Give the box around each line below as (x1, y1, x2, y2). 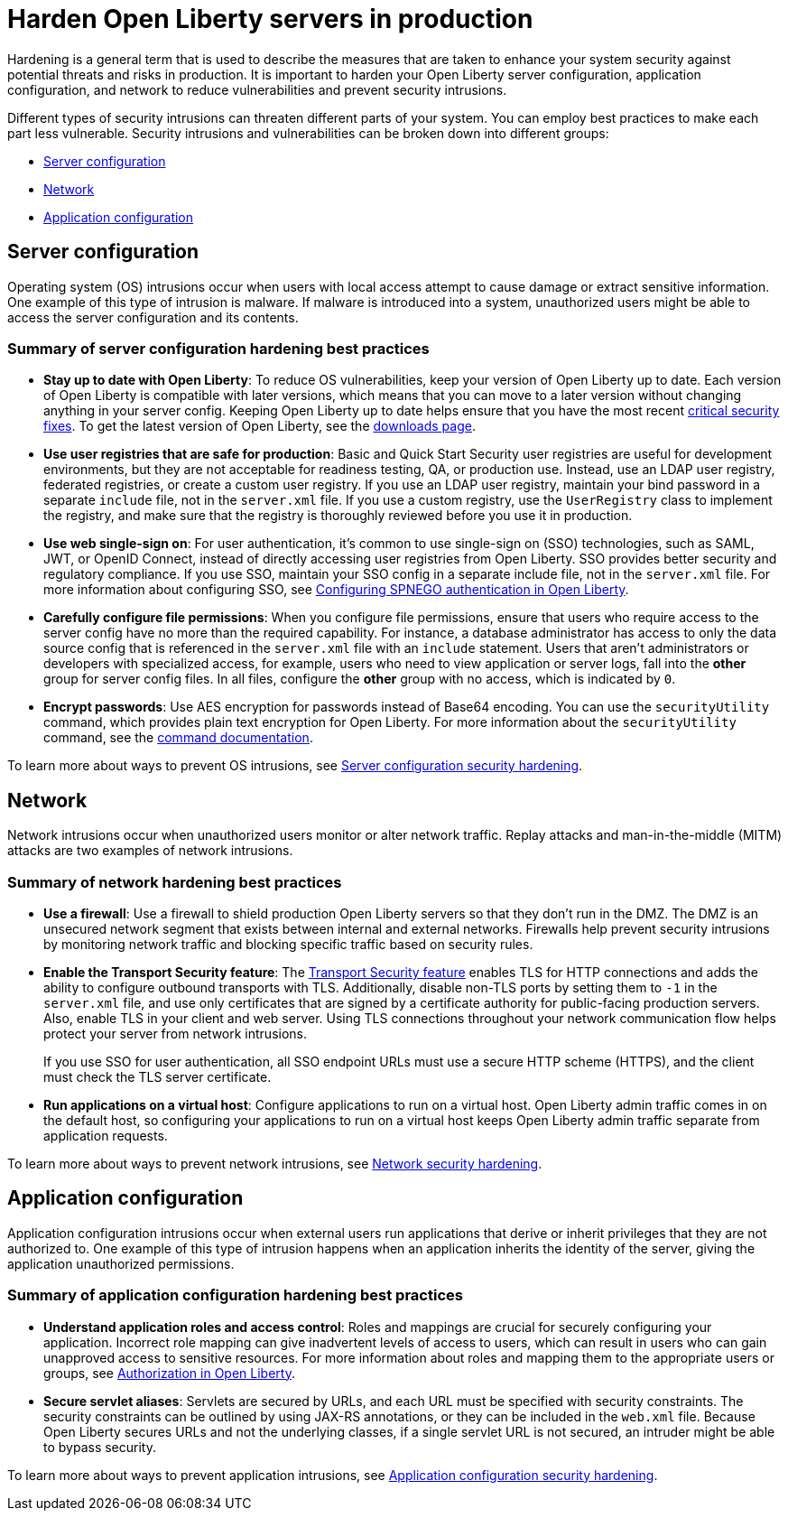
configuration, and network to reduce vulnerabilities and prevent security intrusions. (7, 81, 507, 98)
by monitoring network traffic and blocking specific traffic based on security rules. (43, 936, 533, 952)
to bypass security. (43, 1439, 156, 1455)
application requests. (43, 1127, 168, 1143)
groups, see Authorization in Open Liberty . (43, 1364, 295, 1381)
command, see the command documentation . (43, 730, 313, 746)
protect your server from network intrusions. (43, 1025, 308, 1041)
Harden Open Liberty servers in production (7, 4, 533, 34)
